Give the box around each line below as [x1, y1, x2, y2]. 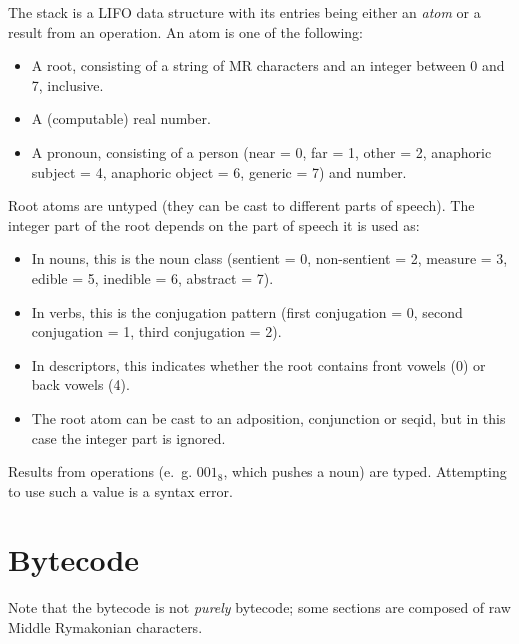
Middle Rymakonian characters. [8, 617, 203, 637]
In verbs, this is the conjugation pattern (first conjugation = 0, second [31, 301, 463, 322]
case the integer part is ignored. [31, 427, 226, 448]
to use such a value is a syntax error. [8, 480, 233, 501]
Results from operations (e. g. [8, 461, 193, 482]
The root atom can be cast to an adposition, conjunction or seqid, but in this [31, 407, 506, 428]
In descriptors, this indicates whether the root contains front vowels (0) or [31, 354, 486, 375]
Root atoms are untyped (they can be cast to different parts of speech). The [8, 195, 475, 216]
